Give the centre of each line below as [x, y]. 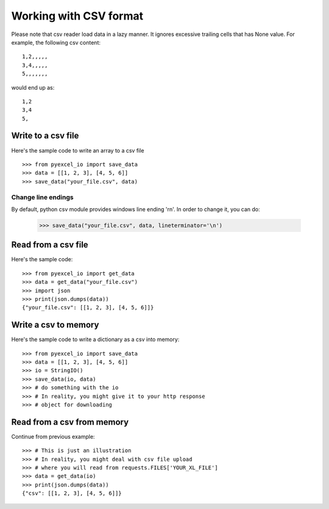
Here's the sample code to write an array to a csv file [78, 150]
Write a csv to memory [55, 325]
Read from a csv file [50, 245]
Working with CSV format [77, 16]
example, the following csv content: [56, 42]
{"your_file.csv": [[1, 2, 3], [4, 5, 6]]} [88, 308]
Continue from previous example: [53, 436]
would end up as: [33, 87]
